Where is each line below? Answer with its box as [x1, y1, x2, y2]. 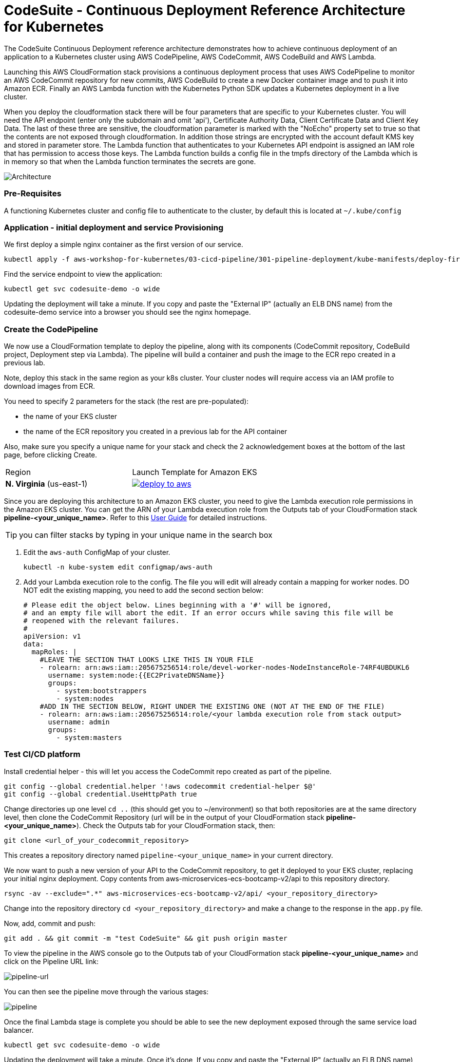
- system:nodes [56, 695, 114, 702]
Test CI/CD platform [4, 749, 80, 759]
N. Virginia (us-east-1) [5, 479, 88, 489]
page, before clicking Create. [4, 451, 97, 459]
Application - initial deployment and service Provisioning [4, 222, 224, 232]
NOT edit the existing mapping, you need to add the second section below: [23, 586, 264, 594]
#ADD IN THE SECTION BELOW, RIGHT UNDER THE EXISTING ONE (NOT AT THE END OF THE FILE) [39, 702, 385, 710]
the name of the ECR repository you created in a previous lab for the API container [23, 427, 287, 436]
